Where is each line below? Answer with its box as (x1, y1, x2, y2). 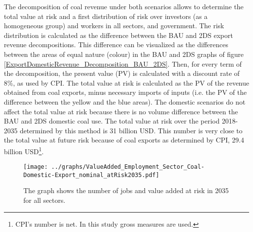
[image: (23, 163, 48, 171)
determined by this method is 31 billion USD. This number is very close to (19, 125, 243, 135)
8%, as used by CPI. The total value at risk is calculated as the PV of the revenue (4, 77, 250, 88)
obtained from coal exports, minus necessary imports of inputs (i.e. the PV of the (4, 87, 247, 97)
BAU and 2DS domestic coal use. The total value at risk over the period (4, 116, 220, 126)
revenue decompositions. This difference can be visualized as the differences (4, 39, 228, 50)
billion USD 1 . (4, 144, 44, 156)
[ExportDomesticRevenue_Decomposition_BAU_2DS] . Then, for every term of (4, 58, 242, 69)
